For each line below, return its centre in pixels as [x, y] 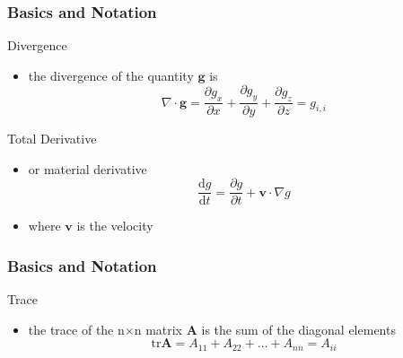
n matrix [158, 329]
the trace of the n [76, 329]
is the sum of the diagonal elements [298, 329]
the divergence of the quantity [111, 75]
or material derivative [88, 168]
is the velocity [115, 226]
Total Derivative [52, 139]
